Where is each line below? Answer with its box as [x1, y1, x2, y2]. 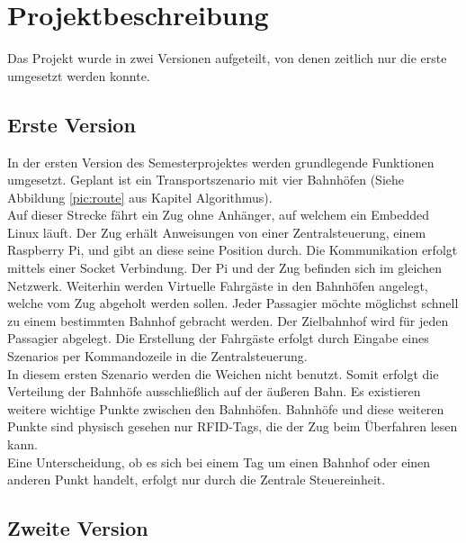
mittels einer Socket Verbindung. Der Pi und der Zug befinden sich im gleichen [7, 258, 442, 277]
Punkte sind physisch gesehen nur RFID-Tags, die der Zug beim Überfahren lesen [7, 417, 458, 436]
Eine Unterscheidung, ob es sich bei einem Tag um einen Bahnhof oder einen [7, 452, 431, 471]
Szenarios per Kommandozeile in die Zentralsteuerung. [7, 347, 308, 366]
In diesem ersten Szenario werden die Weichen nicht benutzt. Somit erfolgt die [7, 364, 439, 383]
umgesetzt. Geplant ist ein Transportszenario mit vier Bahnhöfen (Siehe [7, 170, 404, 189]
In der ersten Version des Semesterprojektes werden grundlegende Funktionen [7, 152, 435, 171]
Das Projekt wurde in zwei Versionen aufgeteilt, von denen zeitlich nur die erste [7, 49, 447, 68]
